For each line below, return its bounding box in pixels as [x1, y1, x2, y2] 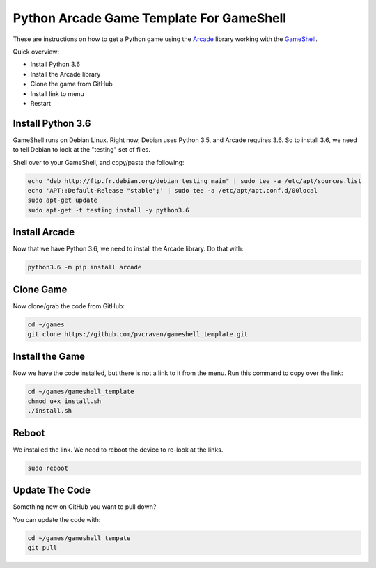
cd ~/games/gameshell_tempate [27, 534, 131, 542]
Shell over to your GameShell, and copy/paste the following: [13, 158, 185, 166]
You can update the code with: [13, 515, 101, 523]
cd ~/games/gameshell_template [27, 387, 135, 395]
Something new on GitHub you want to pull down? [13, 503, 157, 511]
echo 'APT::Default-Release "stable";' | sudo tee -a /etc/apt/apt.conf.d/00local [27, 187, 318, 194]
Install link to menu [30, 89, 85, 97]
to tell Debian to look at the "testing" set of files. [13, 145, 151, 154]
